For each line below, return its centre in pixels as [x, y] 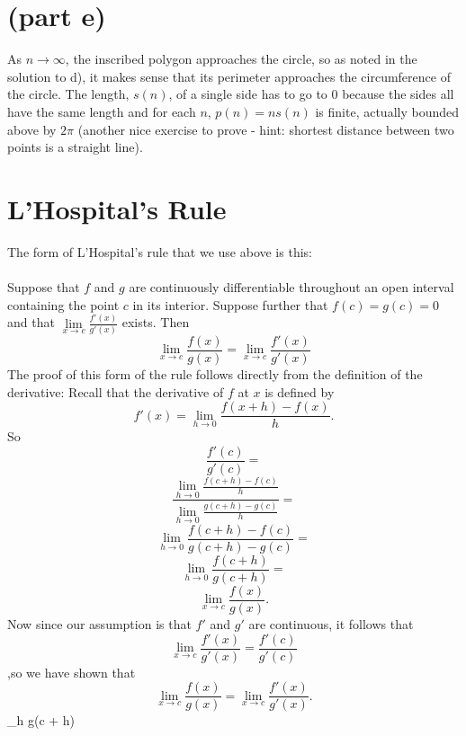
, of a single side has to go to [248, 94]
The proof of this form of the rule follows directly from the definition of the [215, 374]
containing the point [63, 304]
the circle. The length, [68, 94]
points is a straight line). [75, 147]
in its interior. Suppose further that [230, 304]
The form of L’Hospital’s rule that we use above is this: [160, 251]
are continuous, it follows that [331, 624]
